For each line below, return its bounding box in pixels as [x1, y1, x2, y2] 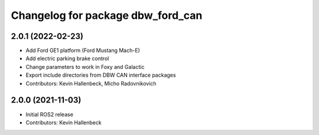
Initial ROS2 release [25, 111, 74, 118]
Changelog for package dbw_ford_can [11, 9, 203, 22]
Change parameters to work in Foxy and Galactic [25, 63, 145, 70]
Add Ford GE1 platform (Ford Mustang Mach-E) [25, 47, 140, 54]
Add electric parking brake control [25, 55, 109, 62]
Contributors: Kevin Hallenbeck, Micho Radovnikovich [25, 80, 157, 87]
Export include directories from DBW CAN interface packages [25, 71, 177, 79]
